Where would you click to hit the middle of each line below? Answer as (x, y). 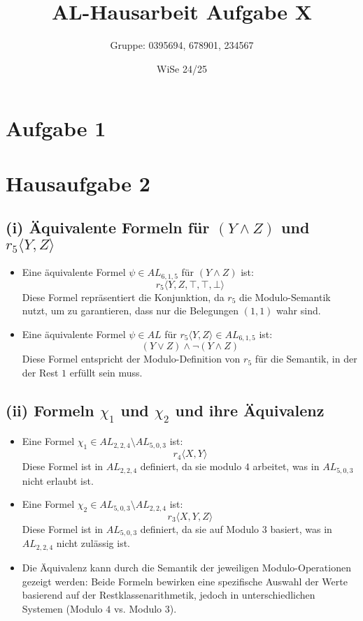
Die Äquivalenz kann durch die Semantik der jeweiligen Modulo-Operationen (186, 567)
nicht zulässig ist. (93, 543)
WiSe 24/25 (182, 68)
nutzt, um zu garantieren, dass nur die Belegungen (130, 310)
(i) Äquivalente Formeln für (108, 227)
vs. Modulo (138, 608)
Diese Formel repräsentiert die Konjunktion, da (123, 297)
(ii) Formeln (50, 410)
